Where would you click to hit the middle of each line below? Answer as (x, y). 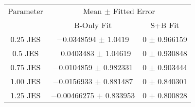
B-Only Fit (93, 25)
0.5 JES (26, 53)
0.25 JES (26, 39)
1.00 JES (26, 81)
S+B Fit (165, 25)
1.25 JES (26, 95)
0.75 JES (26, 67)
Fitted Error (134, 11)
